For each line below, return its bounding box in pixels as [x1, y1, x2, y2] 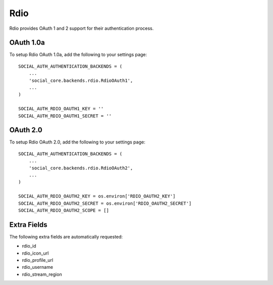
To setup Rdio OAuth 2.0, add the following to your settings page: [9, 139, 146, 145]
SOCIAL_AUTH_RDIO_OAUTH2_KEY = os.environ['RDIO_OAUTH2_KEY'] [18, 194, 176, 199]
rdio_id [22, 243, 36, 249]
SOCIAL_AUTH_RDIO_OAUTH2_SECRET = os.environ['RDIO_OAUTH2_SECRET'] [18, 200, 192, 206]
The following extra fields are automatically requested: [9, 233, 123, 240]
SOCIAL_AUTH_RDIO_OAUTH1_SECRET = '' [18, 113, 112, 119]
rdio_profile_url [22, 257, 53, 263]
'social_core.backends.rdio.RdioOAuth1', [28, 77, 133, 83]
